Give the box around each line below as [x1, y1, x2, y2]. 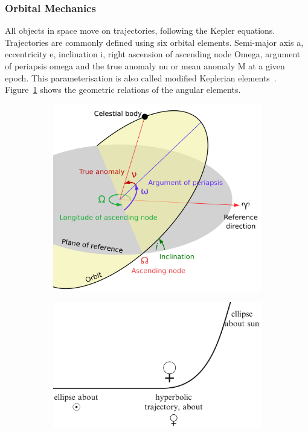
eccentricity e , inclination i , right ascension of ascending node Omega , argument [5, 48, 301, 60]
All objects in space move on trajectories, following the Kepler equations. [5, 24, 275, 37]
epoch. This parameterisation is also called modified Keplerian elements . [5, 71, 277, 84]
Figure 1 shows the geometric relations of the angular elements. [5, 83, 241, 96]
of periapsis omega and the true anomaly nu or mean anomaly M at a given [5, 60, 285, 72]
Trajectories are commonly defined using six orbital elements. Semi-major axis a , [5, 36, 304, 48]
